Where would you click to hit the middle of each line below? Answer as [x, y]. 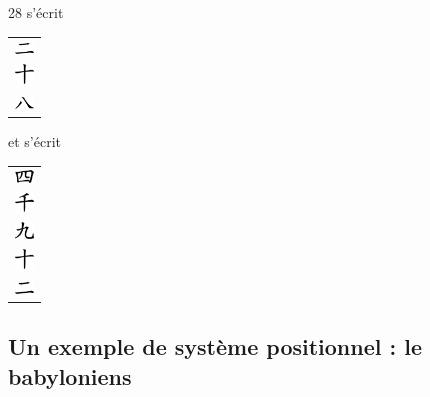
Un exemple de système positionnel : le [215, 346]
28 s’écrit [36, 12]
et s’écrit [34, 140]
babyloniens [70, 375]
